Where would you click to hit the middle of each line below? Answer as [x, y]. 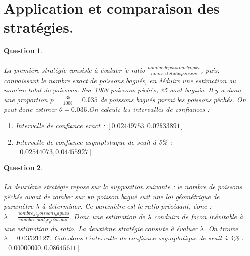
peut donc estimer [30, 109]
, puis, [210, 69]
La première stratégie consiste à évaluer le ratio [74, 69]
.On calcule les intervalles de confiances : [148, 109]
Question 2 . [23, 168]
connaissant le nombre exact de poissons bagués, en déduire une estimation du [120, 80]
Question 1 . [23, 50]
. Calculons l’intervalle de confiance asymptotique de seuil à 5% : [146, 238]
